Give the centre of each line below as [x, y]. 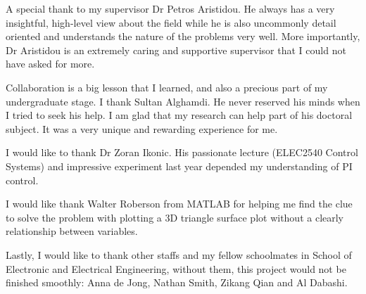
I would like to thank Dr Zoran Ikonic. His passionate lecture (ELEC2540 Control [182, 152]
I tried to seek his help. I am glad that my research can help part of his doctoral [179, 115]
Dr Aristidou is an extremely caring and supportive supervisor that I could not [176, 50]
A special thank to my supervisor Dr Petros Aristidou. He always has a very [170, 8]
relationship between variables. [72, 231]
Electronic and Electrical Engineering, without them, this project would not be [176, 268]
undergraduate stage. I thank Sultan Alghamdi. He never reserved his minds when [183, 101]
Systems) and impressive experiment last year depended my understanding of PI [179, 166]
